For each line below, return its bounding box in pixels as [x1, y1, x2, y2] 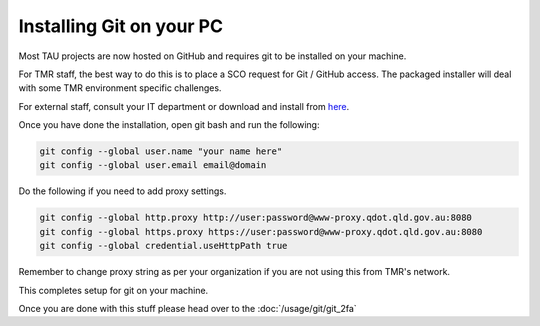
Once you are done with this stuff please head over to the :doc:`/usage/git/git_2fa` [18, 303, 357, 314]
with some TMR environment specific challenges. [18, 82, 222, 94]
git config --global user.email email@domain [39, 160, 267, 171]
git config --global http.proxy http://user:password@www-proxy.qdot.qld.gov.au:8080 [39, 212, 472, 224]
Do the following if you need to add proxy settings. [18, 185, 227, 197]
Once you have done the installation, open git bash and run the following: [18, 119, 320, 131]
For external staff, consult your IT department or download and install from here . [18, 100, 350, 112]
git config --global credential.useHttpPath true [39, 240, 288, 252]
